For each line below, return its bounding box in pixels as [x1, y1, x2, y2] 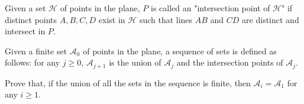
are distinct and [242, 13, 299, 25]
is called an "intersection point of [151, 2, 270, 14]
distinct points [5, 13, 57, 25]
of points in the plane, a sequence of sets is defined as [83, 44, 277, 57]
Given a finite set [5, 44, 67, 57]
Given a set [5, 2, 46, 14]
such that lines [139, 13, 193, 25]
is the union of [109, 56, 161, 69]
